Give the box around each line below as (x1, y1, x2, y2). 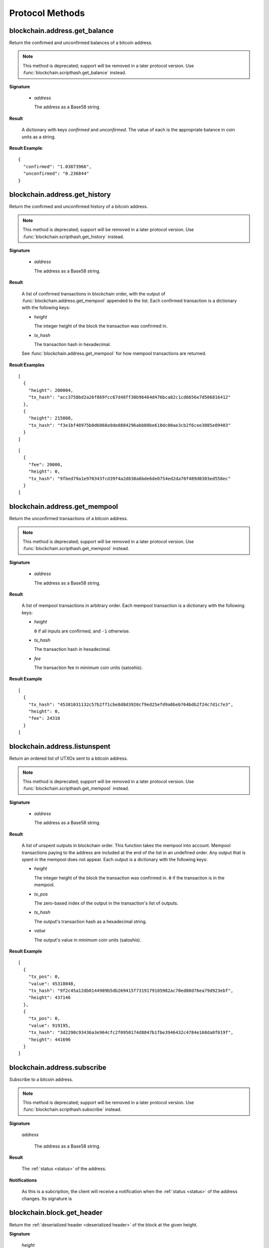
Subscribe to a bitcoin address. (9, 1076, 73, 1083)
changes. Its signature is (21, 1196, 72, 1202)
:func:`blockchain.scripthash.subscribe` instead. (22, 1106, 122, 1113)
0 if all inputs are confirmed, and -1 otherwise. (34, 628, 131, 634)
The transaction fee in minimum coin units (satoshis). (34, 664, 143, 671)
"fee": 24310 (28, 715, 60, 721)
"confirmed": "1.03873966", (23, 164, 92, 169)
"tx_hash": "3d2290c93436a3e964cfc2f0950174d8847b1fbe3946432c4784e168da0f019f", (28, 1030, 234, 1035)
